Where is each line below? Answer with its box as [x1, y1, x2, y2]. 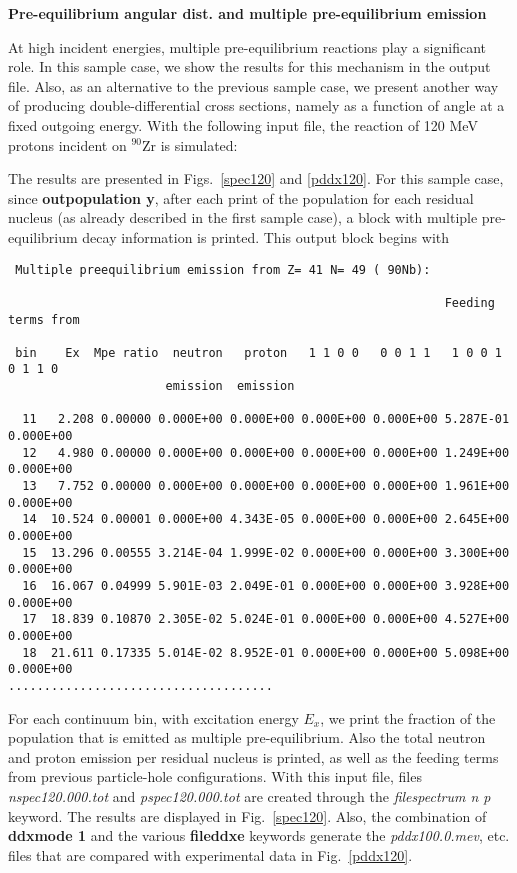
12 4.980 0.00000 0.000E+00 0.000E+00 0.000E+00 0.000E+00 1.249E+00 [22, 445, 510, 460]
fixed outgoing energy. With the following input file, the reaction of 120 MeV [8, 114, 478, 135]
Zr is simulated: [142, 134, 238, 155]
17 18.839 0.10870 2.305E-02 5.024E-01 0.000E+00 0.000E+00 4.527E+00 [22, 612, 510, 627]
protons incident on [8, 134, 127, 155]
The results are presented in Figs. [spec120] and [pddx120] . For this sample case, [8, 168, 504, 189]
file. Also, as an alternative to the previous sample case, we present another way [8, 75, 499, 96]
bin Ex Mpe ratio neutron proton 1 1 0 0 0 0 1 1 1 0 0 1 [15, 345, 502, 360]
